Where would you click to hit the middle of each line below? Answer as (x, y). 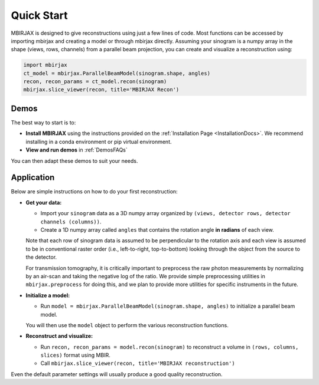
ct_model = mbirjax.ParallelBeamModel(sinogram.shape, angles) (117, 73)
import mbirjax (45, 65)
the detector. (41, 257)
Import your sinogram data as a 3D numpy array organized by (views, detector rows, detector (165, 213)
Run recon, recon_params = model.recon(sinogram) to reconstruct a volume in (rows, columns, (170, 347)
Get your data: (44, 202)
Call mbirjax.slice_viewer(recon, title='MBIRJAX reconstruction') (138, 363)
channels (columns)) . (71, 222)
